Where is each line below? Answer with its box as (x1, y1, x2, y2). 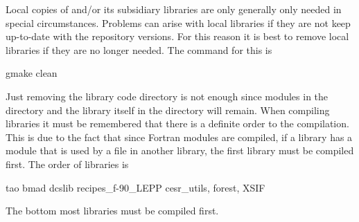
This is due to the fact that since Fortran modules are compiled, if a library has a (6, 129, 353, 144)
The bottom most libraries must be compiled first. (6, 203, 219, 218)
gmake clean (6, 66, 58, 80)
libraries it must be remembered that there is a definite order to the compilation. (6, 116, 349, 131)
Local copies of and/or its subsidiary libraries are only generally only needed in (6, 2, 342, 16)
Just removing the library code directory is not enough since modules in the (6, 89, 329, 103)
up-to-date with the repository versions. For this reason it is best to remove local (6, 29, 349, 44)
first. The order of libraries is (6, 156, 129, 171)
